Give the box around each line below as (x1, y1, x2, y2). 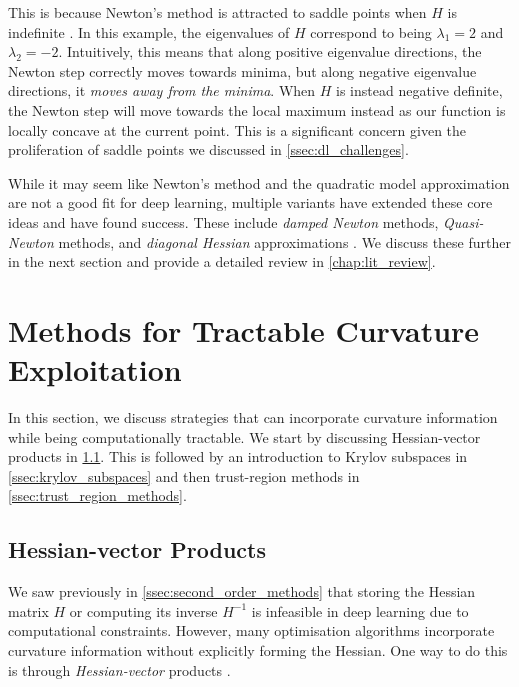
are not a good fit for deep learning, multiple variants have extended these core (8, 192, 493, 213)
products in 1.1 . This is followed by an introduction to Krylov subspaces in (8, 446, 468, 467)
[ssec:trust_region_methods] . (8, 485, 187, 506)
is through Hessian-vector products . (8, 659, 231, 680)
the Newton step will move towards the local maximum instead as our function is (8, 99, 506, 120)
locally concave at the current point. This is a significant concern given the (8, 119, 467, 140)
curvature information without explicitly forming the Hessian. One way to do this (8, 639, 508, 660)
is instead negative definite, (336, 80, 503, 101)
